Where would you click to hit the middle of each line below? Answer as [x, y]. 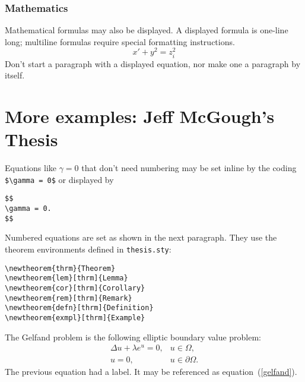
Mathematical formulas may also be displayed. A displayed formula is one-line [147, 30]
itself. [15, 75]
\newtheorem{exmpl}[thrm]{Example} [75, 318]
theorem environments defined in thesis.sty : [88, 249]
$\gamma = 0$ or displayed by [59, 179]
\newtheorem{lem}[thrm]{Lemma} [66, 278]
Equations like [31, 168]
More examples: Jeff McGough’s [140, 116]
